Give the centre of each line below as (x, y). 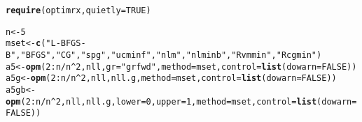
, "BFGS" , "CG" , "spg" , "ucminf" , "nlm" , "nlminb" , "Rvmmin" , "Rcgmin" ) (169, 55)
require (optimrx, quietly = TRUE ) (78, 10)
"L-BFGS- (66, 44)
